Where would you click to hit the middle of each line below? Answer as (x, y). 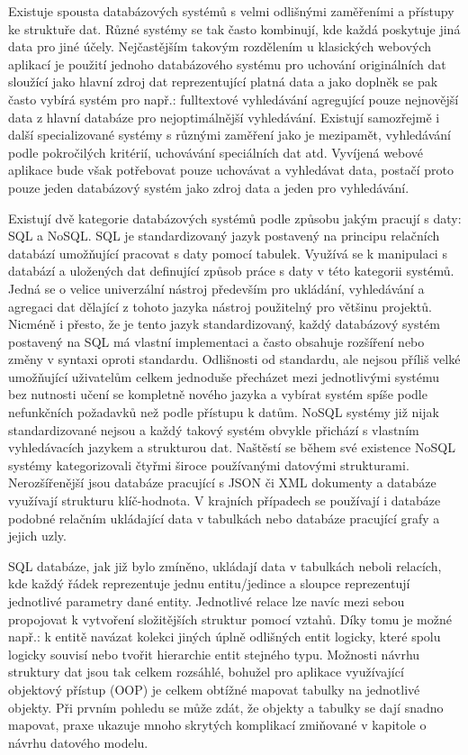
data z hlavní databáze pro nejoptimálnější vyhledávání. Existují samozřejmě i (224, 117)
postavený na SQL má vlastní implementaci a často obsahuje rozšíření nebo (216, 341)
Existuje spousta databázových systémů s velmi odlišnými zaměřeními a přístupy (231, 11)
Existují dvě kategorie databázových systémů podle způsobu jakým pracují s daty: (235, 218)
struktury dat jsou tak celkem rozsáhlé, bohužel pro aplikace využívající (206, 672)
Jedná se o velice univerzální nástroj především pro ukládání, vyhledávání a (216, 288)
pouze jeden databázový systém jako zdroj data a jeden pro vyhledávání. (209, 187)
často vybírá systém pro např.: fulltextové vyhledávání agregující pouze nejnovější (234, 99)
